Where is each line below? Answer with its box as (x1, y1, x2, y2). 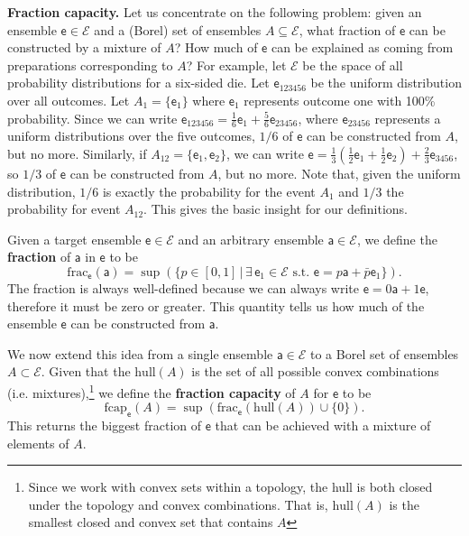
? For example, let (186, 55, 287, 74)
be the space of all (302, 55, 403, 74)
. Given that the (41, 362, 131, 381)
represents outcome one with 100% (244, 90, 436, 109)
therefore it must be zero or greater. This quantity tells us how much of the (7, 296, 425, 315)
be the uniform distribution (310, 73, 462, 92)
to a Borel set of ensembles (309, 344, 459, 363)
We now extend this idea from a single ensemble (7, 344, 273, 363)
